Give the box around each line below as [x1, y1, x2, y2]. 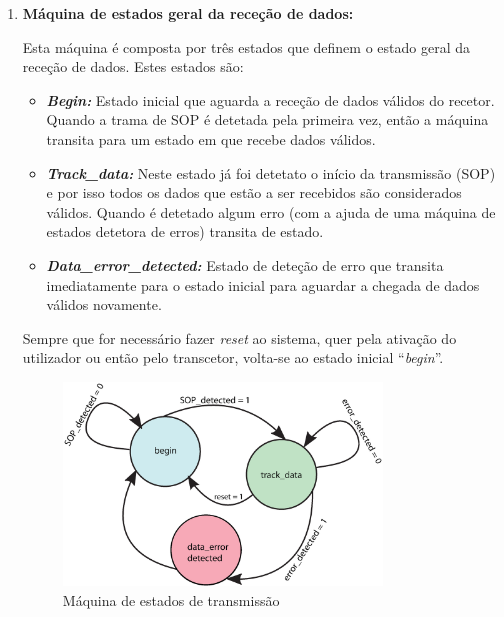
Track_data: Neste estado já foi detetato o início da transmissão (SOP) [46, 162, 496, 183]
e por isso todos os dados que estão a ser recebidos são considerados [46, 182, 462, 203]
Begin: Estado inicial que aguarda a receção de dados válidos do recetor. [46, 89, 495, 110]
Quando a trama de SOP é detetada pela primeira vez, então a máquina [46, 109, 489, 130]
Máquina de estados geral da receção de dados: [22, 3, 354, 23]
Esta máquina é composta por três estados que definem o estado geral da [22, 36, 470, 57]
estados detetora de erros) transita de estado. [46, 221, 324, 242]
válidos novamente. [46, 294, 162, 315]
